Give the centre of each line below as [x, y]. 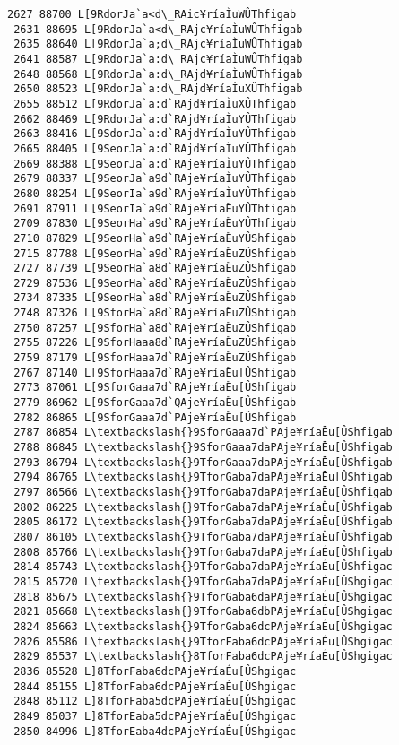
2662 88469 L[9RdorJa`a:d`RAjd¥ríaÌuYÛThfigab [155, 119]
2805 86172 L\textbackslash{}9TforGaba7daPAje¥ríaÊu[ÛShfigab [203, 522]
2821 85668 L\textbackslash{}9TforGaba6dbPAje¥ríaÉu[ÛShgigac [203, 612]
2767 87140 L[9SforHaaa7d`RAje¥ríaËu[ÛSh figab [155, 372]
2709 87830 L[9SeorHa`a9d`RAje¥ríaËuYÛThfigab [155, 224]
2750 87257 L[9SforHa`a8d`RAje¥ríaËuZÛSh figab [155, 328]
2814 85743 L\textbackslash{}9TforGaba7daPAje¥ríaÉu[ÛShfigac [203, 567]
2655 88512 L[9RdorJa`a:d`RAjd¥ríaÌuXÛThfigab [155, 104]
